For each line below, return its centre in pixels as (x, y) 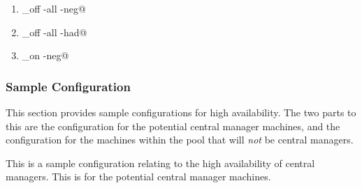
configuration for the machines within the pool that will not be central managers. (180, 140)
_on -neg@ (45, 55)
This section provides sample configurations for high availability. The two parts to (181, 112)
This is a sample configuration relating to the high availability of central (160, 163)
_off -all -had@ (55, 32)
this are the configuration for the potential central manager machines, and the (173, 126)
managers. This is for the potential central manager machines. (138, 177)
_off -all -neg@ (54, 8)
